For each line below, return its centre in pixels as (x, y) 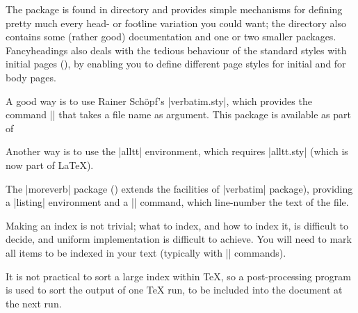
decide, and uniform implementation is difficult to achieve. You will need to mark (179, 239)
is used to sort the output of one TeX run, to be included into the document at (174, 290)
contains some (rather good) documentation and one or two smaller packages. (171, 37)
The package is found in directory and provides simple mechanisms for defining (174, 9)
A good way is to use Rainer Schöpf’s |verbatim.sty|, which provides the (159, 101)
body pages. (31, 77)
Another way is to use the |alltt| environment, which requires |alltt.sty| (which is (177, 151)
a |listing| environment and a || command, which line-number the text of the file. (177, 202)
